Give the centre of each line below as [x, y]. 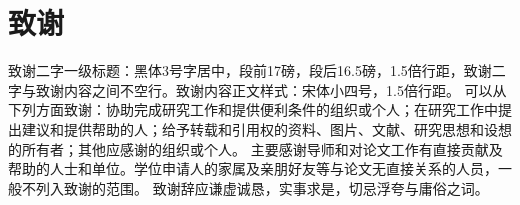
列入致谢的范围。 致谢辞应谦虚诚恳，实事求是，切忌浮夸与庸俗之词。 [262, 187]
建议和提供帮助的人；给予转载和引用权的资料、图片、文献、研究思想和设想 [266, 128]
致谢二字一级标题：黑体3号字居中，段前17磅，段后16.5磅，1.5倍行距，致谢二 [257, 70]
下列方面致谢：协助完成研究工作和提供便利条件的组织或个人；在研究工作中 [253, 109]
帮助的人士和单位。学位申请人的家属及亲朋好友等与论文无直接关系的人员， [253, 168]
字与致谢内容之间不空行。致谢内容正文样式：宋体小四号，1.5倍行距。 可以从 [257, 89]
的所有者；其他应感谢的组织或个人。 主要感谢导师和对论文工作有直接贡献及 [255, 148]
